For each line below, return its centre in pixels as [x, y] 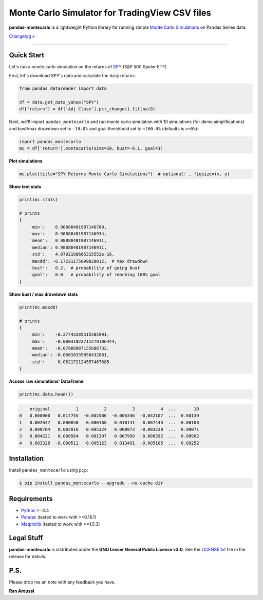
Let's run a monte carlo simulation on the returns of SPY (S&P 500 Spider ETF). [88, 66]
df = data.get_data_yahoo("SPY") [59, 102]
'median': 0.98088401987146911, [68, 247]
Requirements [31, 499]
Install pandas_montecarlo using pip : [49, 470]
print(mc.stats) [39, 200]
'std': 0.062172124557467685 [69, 362]
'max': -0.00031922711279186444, [73, 341]
